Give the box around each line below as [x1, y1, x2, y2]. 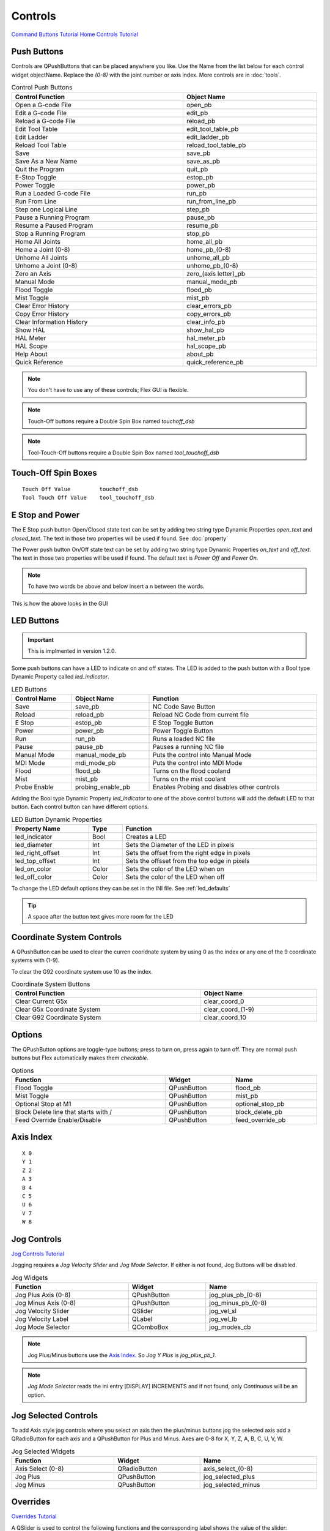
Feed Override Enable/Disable [15, 1116, 101, 1124]
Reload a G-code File [15, 116, 76, 125]
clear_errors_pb [186, 301, 232, 310]
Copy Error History [15, 309, 69, 318]
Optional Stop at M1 [15, 1100, 71, 1108]
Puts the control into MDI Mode [152, 758, 243, 767]
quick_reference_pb [186, 358, 244, 366]
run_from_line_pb [186, 197, 237, 205]
